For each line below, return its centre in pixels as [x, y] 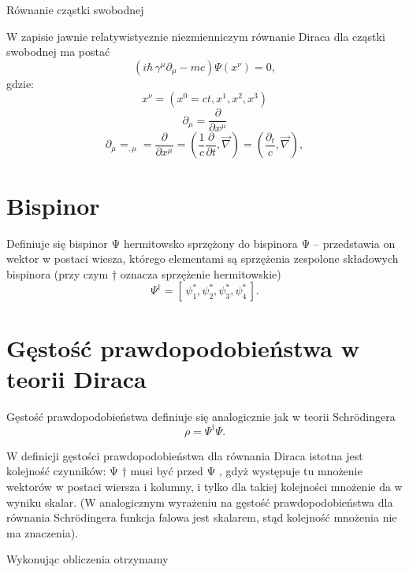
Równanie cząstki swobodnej [75, 9]
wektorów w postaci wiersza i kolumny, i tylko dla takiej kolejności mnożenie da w [204, 486]
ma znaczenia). [42, 532]
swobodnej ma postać [58, 52]
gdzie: [20, 83]
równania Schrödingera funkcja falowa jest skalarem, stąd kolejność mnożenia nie [202, 517]
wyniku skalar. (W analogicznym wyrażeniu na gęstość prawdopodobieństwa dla [200, 502]
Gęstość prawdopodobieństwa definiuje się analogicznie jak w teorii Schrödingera [201, 416]
